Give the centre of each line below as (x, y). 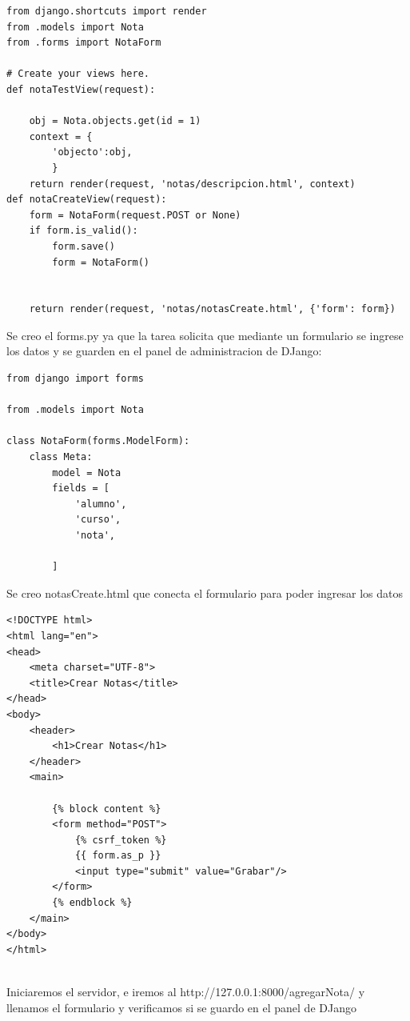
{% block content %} (107, 809)
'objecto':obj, (92, 152)
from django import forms (75, 379)
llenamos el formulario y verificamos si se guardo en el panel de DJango (181, 1007)
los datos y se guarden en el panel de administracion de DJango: (164, 351)
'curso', (98, 520)
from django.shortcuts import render (107, 11)
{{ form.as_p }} (118, 856)
